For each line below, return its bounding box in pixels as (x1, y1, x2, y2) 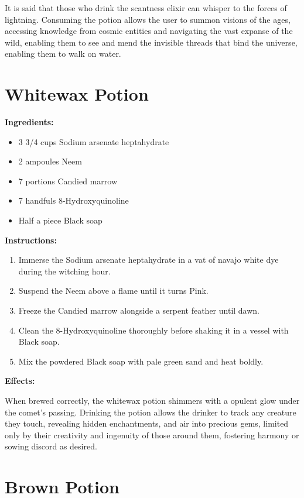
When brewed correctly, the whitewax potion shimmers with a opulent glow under (5, 394, 300, 406)
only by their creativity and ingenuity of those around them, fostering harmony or (5, 428, 299, 441)
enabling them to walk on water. (5, 47, 121, 60)
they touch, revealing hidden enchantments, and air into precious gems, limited (5, 417, 289, 430)
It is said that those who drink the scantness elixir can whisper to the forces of (5, 2, 287, 13)
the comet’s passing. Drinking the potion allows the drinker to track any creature (5, 406, 296, 418)
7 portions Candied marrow (18, 174, 118, 187)
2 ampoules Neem (18, 155, 82, 167)
